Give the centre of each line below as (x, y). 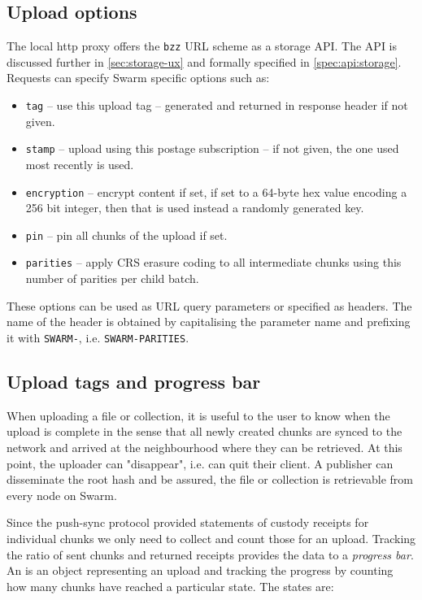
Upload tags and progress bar (134, 381)
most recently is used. (80, 164)
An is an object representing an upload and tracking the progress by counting (200, 570)
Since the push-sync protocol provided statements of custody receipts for (188, 522)
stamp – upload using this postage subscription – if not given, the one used (212, 148)
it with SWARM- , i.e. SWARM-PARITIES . (98, 337)
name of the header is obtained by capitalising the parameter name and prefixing (209, 322)
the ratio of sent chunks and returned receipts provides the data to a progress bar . (210, 554)
